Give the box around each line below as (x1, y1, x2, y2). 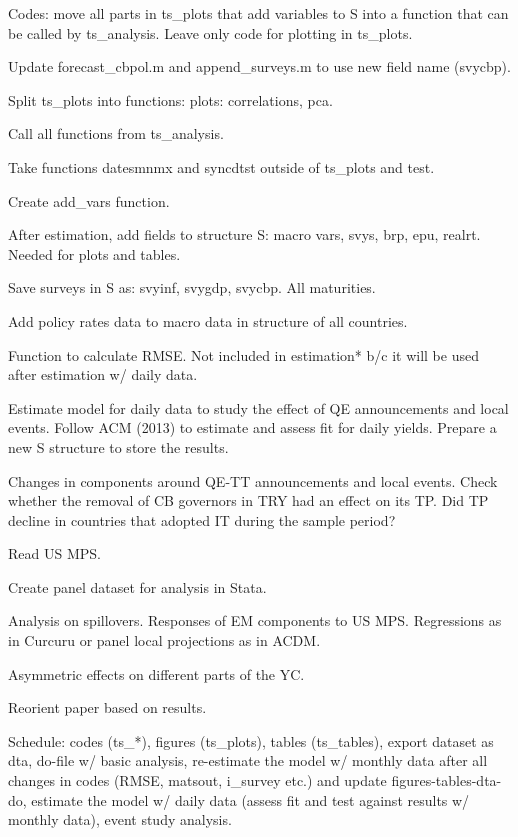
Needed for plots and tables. (8, 243, 181, 264)
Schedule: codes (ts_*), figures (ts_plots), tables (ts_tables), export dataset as (8, 730, 494, 751)
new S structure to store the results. (8, 436, 229, 457)
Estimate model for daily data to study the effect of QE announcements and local (8, 397, 509, 418)
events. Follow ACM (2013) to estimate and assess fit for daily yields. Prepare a (8, 417, 497, 438)
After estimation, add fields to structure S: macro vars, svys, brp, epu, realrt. (8, 224, 481, 245)
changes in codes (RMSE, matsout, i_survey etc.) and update (8, 770, 387, 791)
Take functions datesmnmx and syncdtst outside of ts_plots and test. (8, 156, 435, 177)
